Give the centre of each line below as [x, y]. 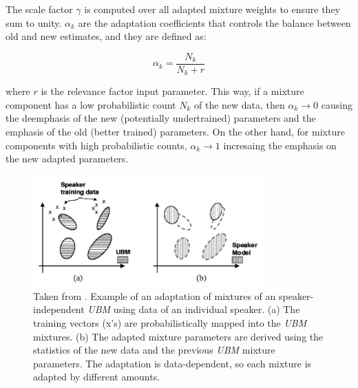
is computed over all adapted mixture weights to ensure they [212, 9]
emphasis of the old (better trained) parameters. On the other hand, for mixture [175, 132]
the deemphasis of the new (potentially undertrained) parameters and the [161, 118]
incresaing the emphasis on [280, 145]
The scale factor [39, 9]
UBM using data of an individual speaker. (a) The [194, 309]
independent [59, 309]
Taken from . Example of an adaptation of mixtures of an [155, 295]
